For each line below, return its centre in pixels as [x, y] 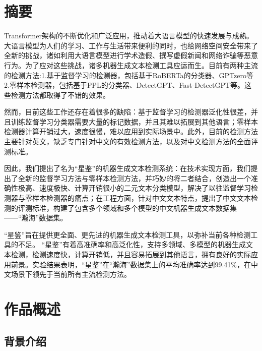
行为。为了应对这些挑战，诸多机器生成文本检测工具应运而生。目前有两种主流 [131, 65]
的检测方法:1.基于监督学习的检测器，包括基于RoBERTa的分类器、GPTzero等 [129, 75]
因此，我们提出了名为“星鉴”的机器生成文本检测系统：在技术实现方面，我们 [127, 168]
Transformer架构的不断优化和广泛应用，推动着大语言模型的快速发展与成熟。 [129, 36]
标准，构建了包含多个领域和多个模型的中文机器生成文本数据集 [134, 208]
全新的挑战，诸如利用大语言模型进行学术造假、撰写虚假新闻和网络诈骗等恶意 [131, 55]
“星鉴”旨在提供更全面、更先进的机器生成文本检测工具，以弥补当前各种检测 [127, 234]
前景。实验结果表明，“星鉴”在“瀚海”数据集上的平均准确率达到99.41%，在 [131, 264]
